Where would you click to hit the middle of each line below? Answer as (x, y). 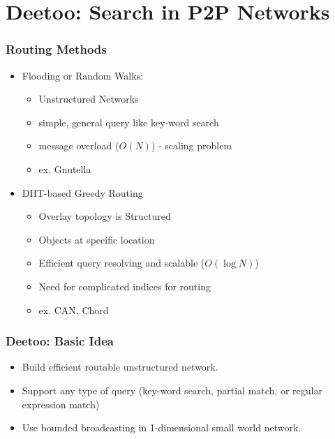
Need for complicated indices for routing (125, 286)
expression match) (61, 404)
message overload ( (79, 146)
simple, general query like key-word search (129, 122)
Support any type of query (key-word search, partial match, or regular (172, 390)
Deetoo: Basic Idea (60, 341)
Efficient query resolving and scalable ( (122, 263)
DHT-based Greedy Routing (82, 192)
